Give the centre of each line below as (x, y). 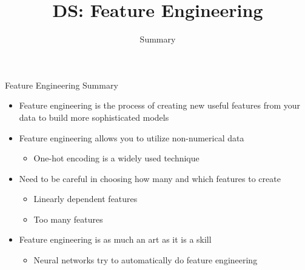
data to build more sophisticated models (94, 117)
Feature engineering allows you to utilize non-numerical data (132, 137)
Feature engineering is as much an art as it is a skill (115, 239)
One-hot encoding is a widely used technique (116, 158)
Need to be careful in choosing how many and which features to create (150, 178)
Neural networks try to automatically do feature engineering (146, 260)
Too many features (68, 219)
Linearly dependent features (85, 199)
